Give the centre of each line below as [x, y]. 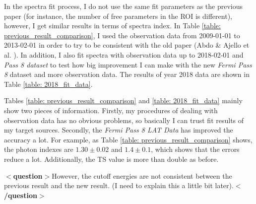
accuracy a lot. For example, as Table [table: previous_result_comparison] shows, [128, 139]
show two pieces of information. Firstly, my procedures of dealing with [111, 110]
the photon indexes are [39, 149]
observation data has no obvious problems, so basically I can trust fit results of [124, 120]
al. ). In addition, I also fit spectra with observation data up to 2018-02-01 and [124, 54]
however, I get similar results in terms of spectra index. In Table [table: [112, 26]
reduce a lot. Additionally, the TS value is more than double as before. [111, 159]
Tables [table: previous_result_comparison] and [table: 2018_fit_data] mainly [123, 101]
